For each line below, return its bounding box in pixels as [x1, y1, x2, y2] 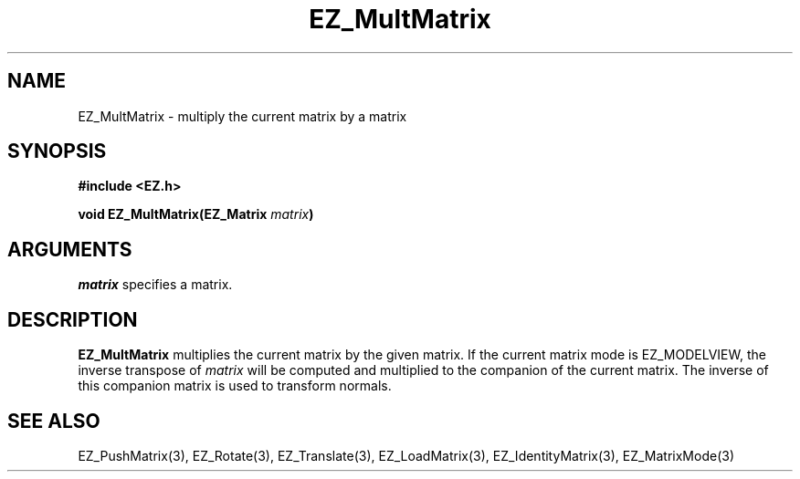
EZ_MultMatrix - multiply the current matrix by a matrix [78, 108, 407, 124]
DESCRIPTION [7, 307, 138, 331]
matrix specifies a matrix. [78, 276, 233, 293]
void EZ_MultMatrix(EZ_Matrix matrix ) [78, 206, 314, 223]
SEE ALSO [7, 409, 100, 432]
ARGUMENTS [7, 237, 132, 261]
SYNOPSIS [7, 140, 107, 163]
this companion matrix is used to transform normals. [78, 378, 392, 394]
